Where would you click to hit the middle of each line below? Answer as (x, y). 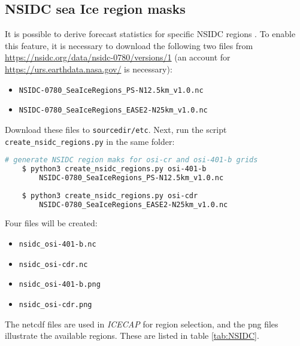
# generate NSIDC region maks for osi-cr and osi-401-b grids (131, 160)
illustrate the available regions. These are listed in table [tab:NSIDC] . (132, 336)
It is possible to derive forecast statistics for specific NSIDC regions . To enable (150, 34)
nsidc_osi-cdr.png (55, 305)
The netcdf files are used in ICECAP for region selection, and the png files (142, 324)
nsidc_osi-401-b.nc (57, 245)
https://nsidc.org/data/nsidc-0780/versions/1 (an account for (118, 57)
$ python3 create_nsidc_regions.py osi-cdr (110, 195)
